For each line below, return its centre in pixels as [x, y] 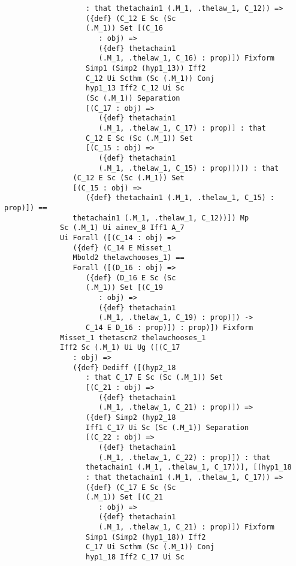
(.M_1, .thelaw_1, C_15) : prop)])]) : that [189, 168]
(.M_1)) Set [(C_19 [124, 288]
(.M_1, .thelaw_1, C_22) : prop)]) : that [184, 457]
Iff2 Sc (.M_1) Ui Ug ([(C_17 [120, 348]
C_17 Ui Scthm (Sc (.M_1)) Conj [150, 547]
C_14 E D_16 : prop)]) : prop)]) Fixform [170, 328]
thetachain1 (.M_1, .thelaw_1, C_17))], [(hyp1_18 [189, 467]
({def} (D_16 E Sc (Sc [131, 278]
